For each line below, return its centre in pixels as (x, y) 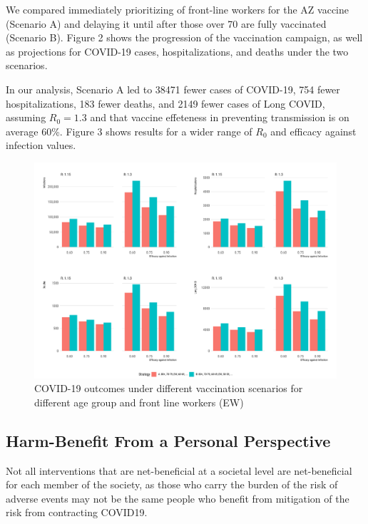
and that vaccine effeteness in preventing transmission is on (220, 117)
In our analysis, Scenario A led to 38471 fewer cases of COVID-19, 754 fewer (173, 89)
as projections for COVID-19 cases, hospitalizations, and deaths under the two (177, 51)
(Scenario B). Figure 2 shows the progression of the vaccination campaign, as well (184, 37)
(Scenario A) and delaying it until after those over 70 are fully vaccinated (166, 23)
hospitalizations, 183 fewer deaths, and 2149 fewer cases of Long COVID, (165, 103)
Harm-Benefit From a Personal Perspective (168, 440)
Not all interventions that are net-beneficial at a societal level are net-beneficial (179, 470)
